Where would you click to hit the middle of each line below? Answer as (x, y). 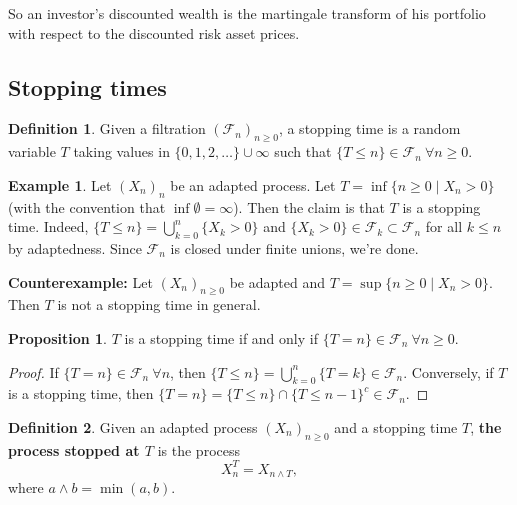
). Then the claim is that (309, 206)
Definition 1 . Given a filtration (107, 128)
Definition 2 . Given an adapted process (133, 426)
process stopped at (74, 449)
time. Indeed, (48, 226)
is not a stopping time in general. (159, 304)
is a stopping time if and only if (221, 337)
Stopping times (87, 86)
